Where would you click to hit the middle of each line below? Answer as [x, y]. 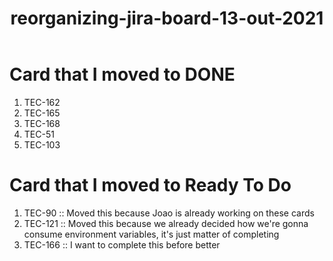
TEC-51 [39, 134]
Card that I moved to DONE [122, 74]
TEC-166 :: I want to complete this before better [122, 244]
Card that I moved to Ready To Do [150, 185]
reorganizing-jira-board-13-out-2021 [167, 18]
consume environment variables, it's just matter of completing [151, 234]
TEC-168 [42, 123]
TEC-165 [42, 113]
